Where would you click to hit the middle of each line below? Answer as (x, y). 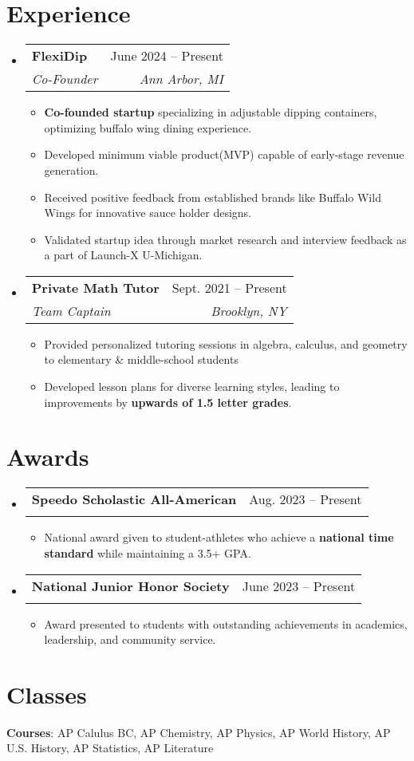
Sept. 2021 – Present (229, 287)
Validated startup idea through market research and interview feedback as (225, 239)
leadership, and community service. (130, 639)
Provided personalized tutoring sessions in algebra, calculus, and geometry (226, 343)
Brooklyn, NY (249, 310)
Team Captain (71, 310)
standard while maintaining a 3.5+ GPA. (148, 552)
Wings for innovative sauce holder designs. (148, 213)
